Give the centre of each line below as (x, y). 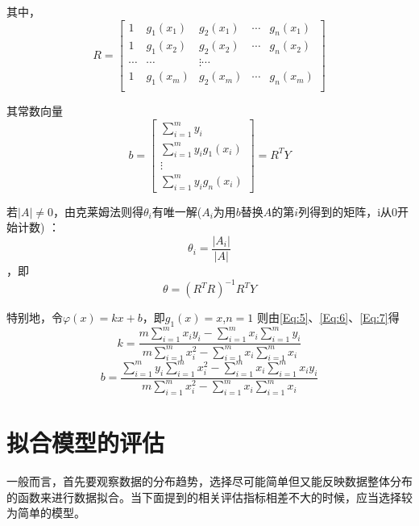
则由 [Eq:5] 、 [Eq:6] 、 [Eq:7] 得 (328, 317)
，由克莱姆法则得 (98, 211)
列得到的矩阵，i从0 (348, 211)
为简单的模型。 (46, 513)
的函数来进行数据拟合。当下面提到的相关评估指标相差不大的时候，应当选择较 (209, 497)
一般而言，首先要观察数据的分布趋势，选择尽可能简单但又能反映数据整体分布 (209, 480)
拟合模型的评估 (86, 443)
